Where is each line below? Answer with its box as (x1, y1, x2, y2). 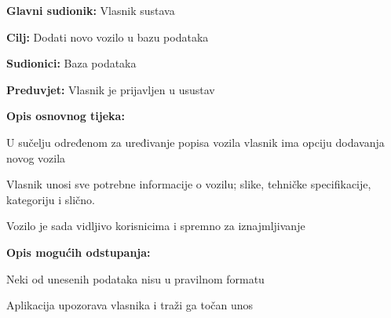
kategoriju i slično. (6, 191, 95, 207)
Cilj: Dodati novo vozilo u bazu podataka (6, 28, 209, 45)
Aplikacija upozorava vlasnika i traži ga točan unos (6, 297, 254, 313)
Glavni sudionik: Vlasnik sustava (6, 2, 175, 18)
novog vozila (6, 149, 66, 166)
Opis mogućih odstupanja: (6, 243, 151, 260)
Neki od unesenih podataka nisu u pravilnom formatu (6, 270, 265, 287)
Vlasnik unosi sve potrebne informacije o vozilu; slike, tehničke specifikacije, (6, 176, 371, 192)
